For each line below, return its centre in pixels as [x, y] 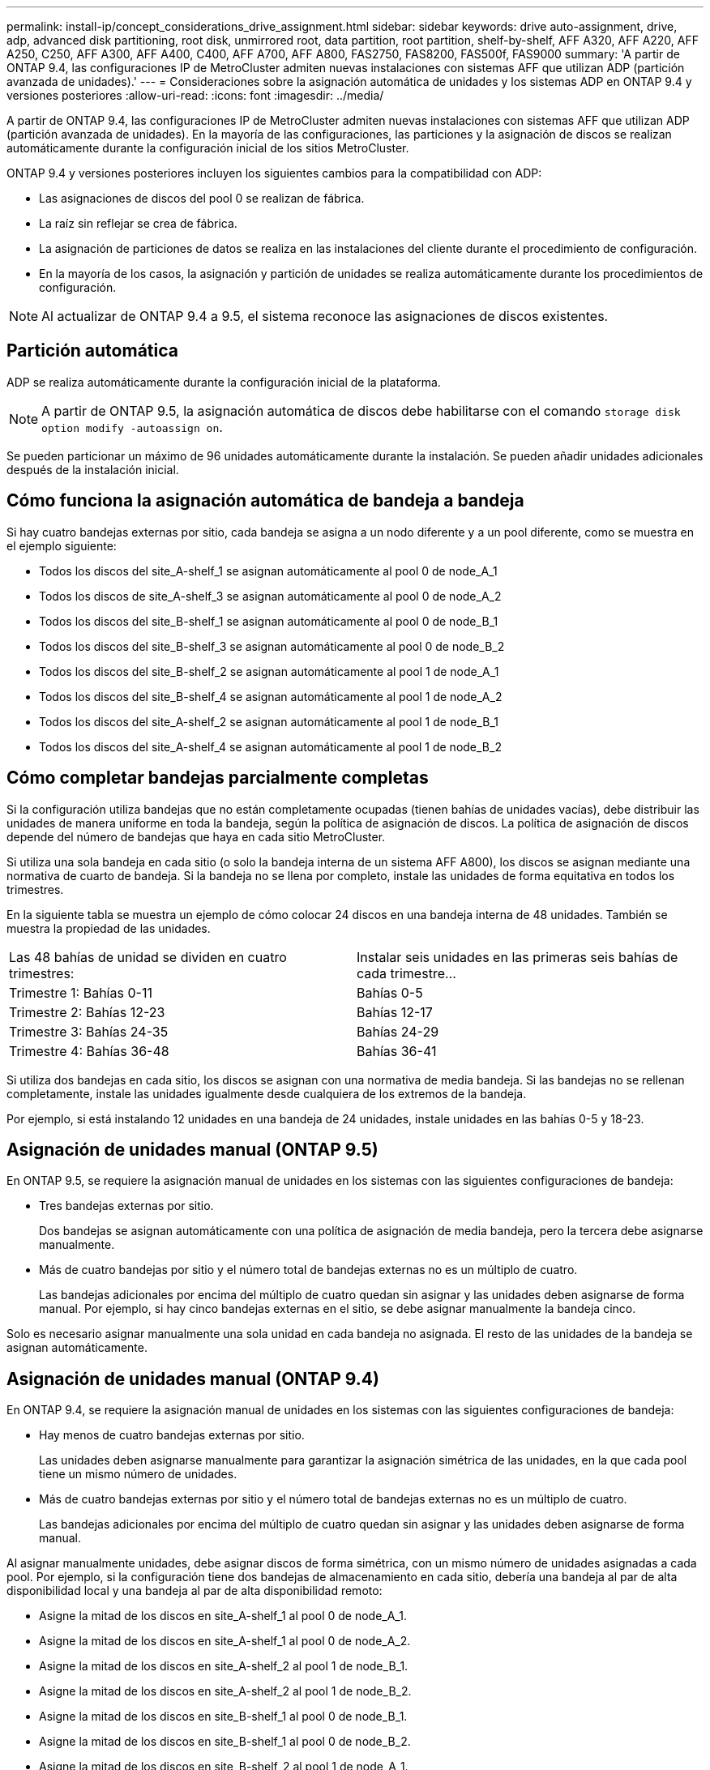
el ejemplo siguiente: [62, 545]
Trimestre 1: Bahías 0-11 [81, 992]
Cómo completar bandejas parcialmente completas [218, 778]
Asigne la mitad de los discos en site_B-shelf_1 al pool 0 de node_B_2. [225, 1742]
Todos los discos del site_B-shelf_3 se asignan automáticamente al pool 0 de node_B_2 [272, 646]
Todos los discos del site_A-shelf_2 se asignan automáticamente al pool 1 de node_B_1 [269, 721]
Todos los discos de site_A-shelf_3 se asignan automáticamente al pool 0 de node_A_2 [270, 596]
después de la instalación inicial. [93, 469]
